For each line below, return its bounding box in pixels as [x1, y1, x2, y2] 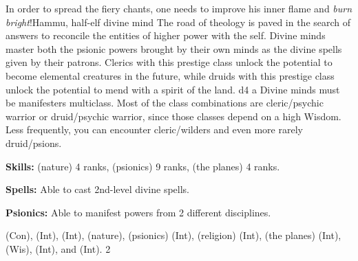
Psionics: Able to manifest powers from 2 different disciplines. [6, 205, 271, 219]
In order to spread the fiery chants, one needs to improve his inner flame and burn [6, 1, 352, 15]
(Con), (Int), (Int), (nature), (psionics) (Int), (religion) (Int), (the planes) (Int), [6, 228, 341, 242]
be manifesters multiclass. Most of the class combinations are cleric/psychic [6, 95, 324, 110]
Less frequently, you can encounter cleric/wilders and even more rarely [6, 122, 303, 137]
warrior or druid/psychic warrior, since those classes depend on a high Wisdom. [6, 109, 341, 123]
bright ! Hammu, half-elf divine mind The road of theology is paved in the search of [6, 14, 351, 29]
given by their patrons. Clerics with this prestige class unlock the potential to [6, 55, 333, 69]
